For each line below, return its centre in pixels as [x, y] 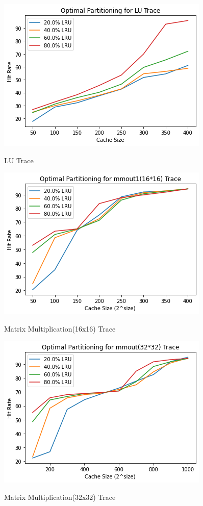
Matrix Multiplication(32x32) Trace [60, 497]
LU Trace [19, 160]
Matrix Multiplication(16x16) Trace [60, 328]
